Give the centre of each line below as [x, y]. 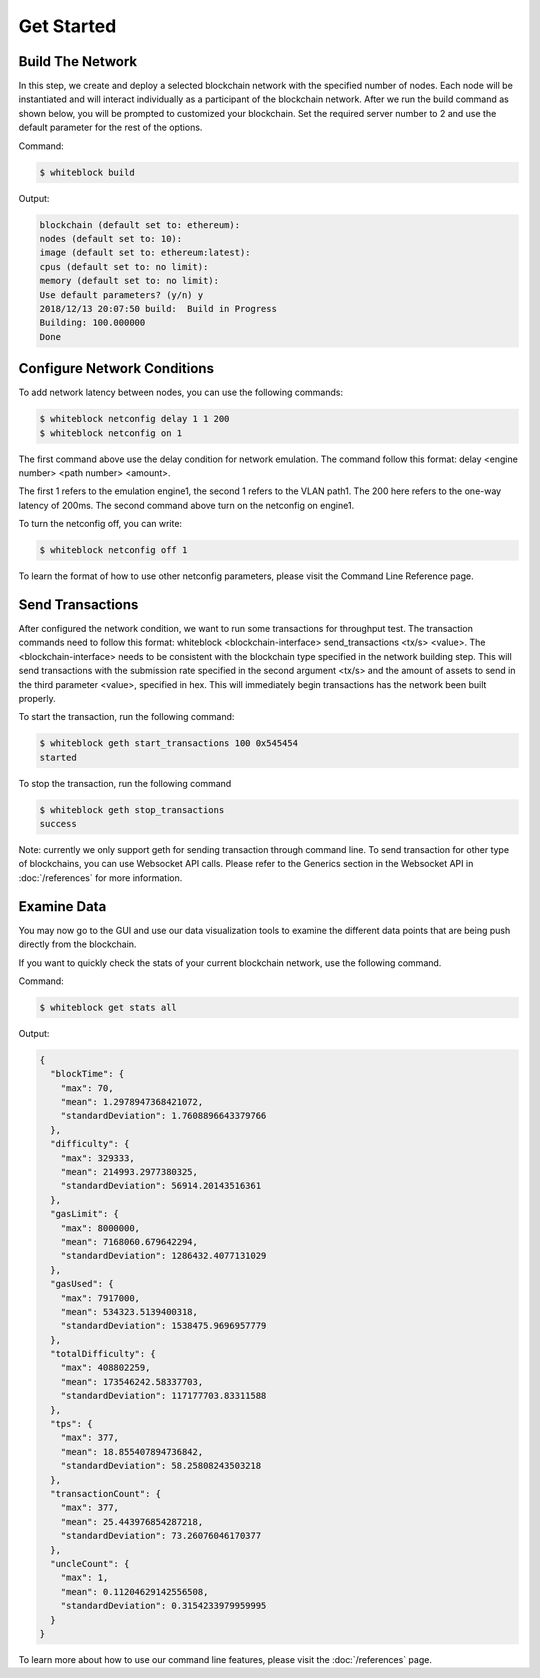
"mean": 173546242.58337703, [132, 1381]
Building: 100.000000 [92, 323]
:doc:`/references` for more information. [100, 877]
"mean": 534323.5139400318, [129, 1311]
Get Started [67, 26]
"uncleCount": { [90, 1563]
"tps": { [71, 1424]
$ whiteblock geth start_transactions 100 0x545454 [169, 743]
